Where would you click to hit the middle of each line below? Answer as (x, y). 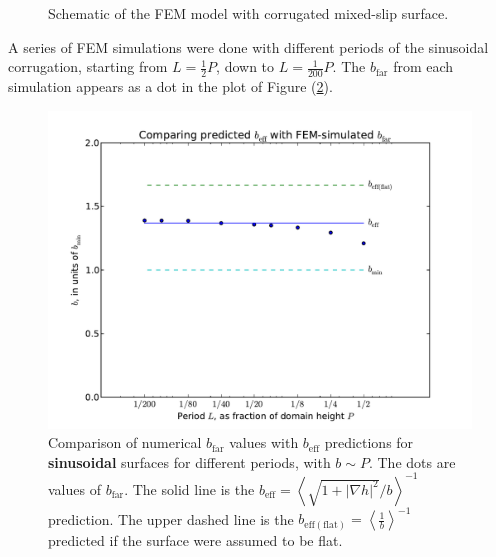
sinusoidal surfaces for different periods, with (189, 461)
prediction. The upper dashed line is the (171, 518)
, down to (245, 66)
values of (74, 488)
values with (264, 442)
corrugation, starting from (88, 66)
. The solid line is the (189, 488)
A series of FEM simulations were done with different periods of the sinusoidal (248, 46)
